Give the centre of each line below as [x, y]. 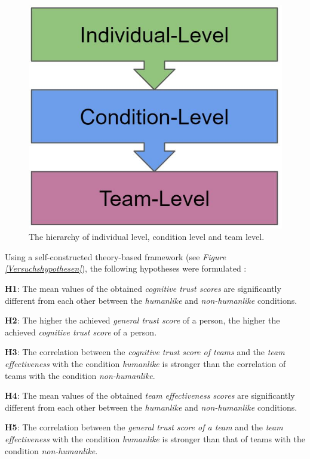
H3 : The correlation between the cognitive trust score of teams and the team [145, 352]
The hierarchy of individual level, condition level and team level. [147, 237]
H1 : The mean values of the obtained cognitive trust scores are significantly [143, 288]
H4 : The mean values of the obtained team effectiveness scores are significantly [150, 395]
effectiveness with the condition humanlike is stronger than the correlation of [145, 363]
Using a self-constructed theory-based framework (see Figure [116, 256]
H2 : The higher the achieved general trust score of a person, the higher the [142, 320]
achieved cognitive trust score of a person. [81, 332]
